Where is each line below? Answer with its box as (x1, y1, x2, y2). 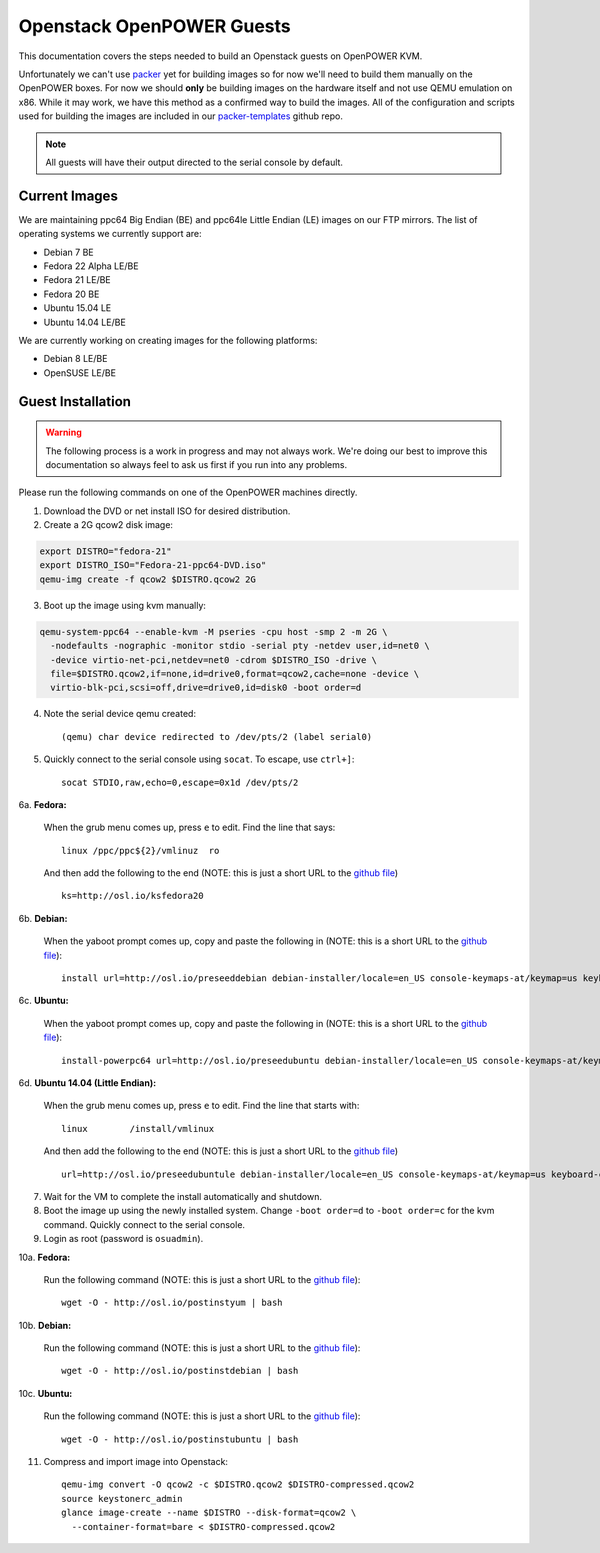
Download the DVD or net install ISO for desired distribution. (43, 505, 291, 517)
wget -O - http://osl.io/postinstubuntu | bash (61, 1433, 299, 1445)
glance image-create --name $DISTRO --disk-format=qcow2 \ (61, 1507, 357, 1519)
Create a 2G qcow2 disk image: (43, 519, 174, 531)
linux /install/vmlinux (61, 1123, 215, 1134)
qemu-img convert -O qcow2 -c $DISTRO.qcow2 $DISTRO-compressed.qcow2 (61, 1479, 415, 1490)
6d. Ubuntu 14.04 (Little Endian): (18, 1076, 157, 1089)
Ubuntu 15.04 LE (43, 302, 112, 314)
